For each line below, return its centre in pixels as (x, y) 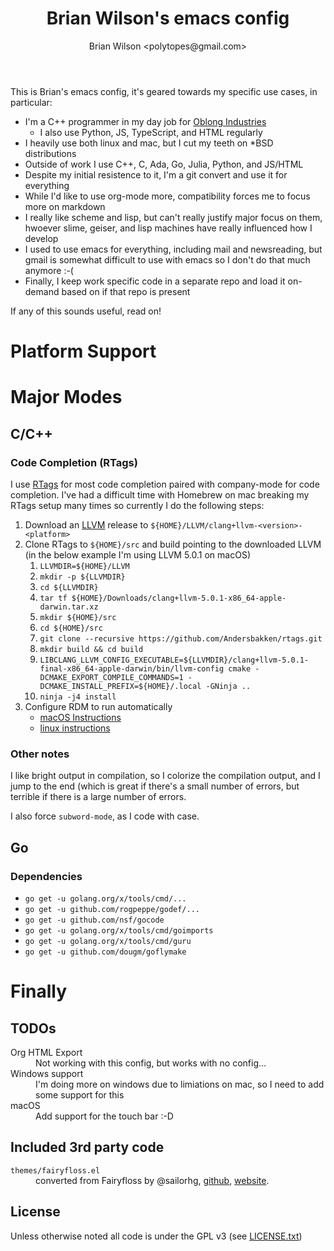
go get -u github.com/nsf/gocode (94, 920)
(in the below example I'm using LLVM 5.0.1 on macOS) (137, 555)
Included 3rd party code (87, 1147)
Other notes (40, 754)
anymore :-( (49, 270)
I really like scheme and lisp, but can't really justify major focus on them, (173, 217)
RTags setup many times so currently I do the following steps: (137, 505)
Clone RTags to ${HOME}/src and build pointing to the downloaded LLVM (173, 544)
